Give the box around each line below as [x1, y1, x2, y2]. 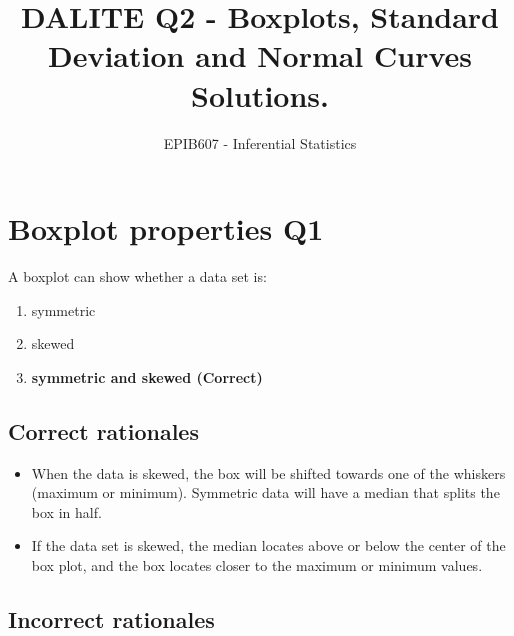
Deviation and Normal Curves [47, 35, 473, 76]
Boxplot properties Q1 [8, 208, 324, 249]
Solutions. [191, 74, 329, 115]
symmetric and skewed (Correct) [31, 366, 263, 387]
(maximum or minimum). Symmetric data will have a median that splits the [31, 482, 500, 503]
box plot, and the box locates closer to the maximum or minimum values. [31, 554, 483, 575]
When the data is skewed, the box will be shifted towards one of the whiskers [31, 462, 506, 483]
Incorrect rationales [8, 603, 215, 634]
